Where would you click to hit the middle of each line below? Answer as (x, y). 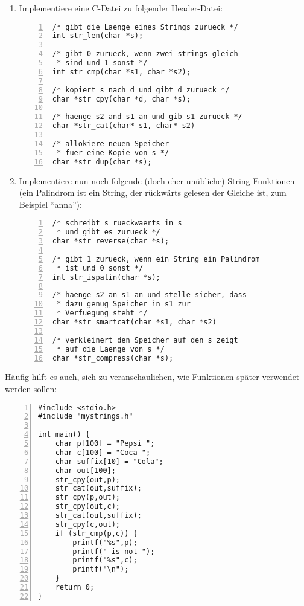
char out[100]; (85, 470)
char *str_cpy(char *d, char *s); (121, 99)
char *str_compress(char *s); (113, 358)
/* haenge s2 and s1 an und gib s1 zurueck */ (147, 117)
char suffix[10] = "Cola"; (109, 461)
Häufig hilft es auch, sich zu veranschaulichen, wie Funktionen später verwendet (152, 377)
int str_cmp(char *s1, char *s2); (121, 72)
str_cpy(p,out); (88, 498)
